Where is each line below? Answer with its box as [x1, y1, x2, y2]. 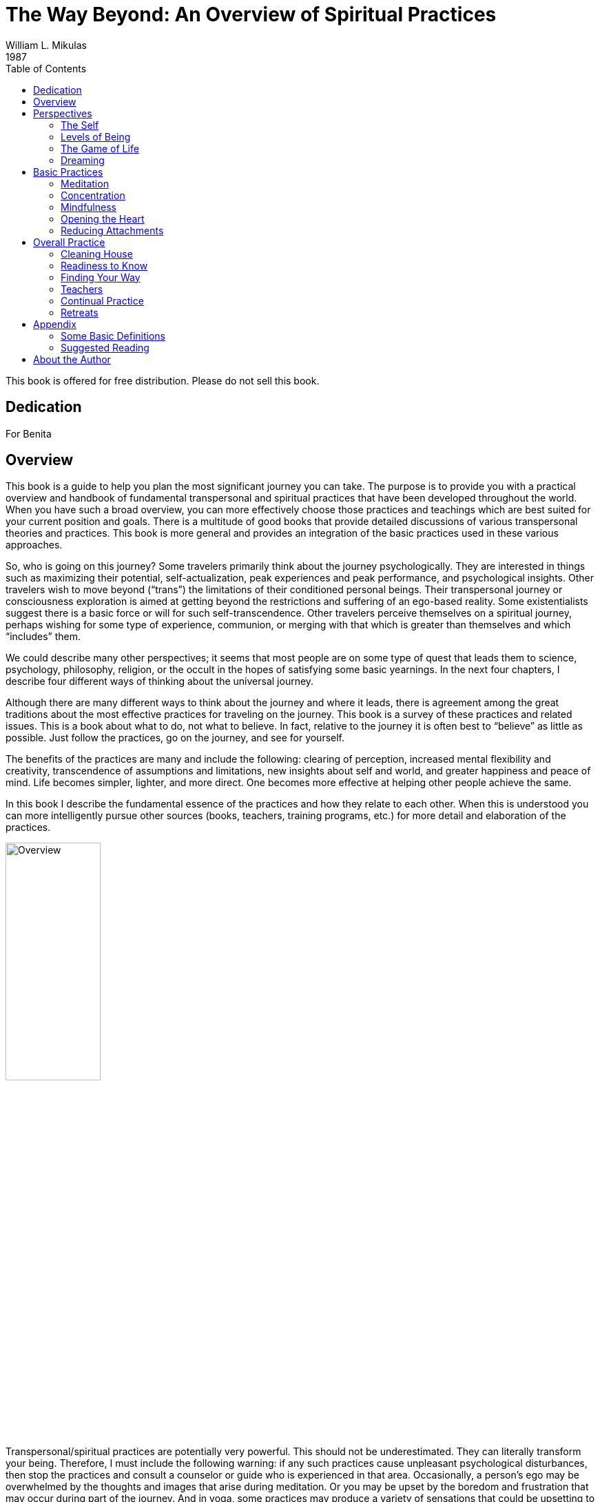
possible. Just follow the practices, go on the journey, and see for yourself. [6, 732, 345, 744]
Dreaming [61, 154, 105, 166]
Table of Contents [6, 62, 87, 74]
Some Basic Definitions [61, 329, 166, 342]
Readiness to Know [61, 259, 148, 271]
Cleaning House [61, 247, 133, 260]
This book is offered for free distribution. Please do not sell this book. [6, 374, 320, 387]
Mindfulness [61, 200, 116, 213]
